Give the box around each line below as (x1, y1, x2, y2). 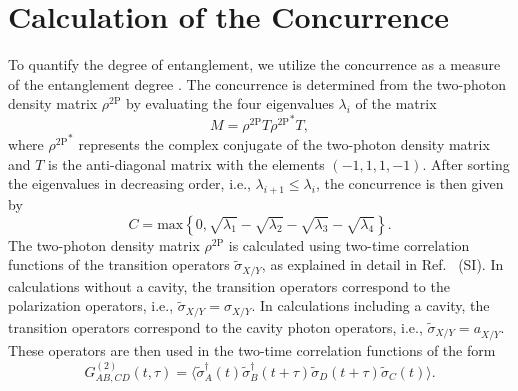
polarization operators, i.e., (8, 295, 174, 316)
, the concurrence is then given (315, 173, 504, 194)
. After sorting (422, 153, 510, 174)
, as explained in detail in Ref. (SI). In (261, 254, 504, 275)
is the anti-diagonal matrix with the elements (48, 153, 325, 174)
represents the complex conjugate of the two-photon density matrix (78, 134, 490, 155)
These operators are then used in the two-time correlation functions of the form (8, 340, 496, 361)
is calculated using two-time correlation (228, 234, 470, 255)
